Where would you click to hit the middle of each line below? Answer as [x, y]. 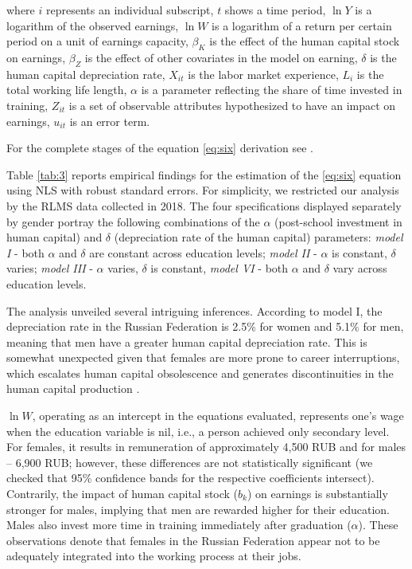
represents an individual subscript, [130, 10]
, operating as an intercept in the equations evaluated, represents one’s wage [218, 416]
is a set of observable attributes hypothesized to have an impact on [232, 105]
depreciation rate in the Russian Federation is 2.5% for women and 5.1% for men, [205, 326]
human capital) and [54, 237]
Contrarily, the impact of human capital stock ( [122, 494]
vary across [360, 268]
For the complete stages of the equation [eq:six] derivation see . [160, 148]
